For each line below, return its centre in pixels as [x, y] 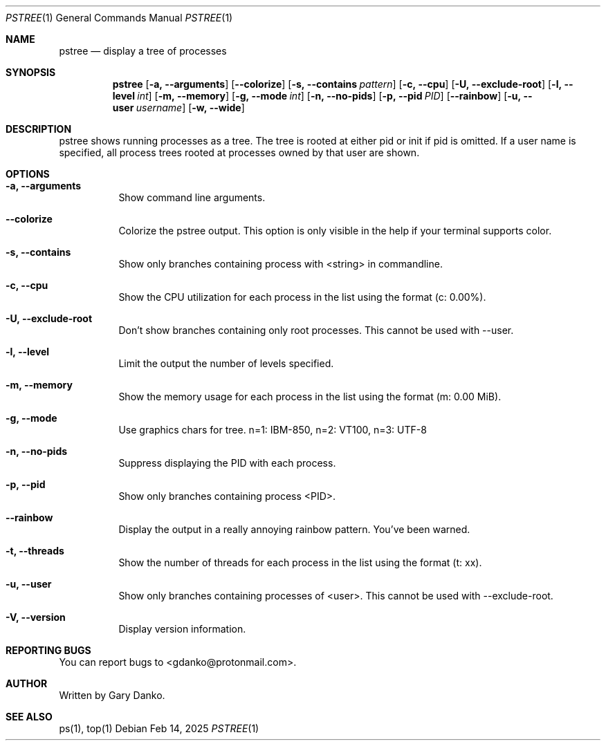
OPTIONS [28, 174]
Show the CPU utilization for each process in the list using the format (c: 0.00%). [302, 297]
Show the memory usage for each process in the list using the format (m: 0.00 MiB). [310, 397]
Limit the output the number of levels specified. [226, 363]
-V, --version [36, 617]
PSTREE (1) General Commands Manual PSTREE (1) [119, 18]
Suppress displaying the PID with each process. [227, 463]
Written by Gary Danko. [112, 695]
